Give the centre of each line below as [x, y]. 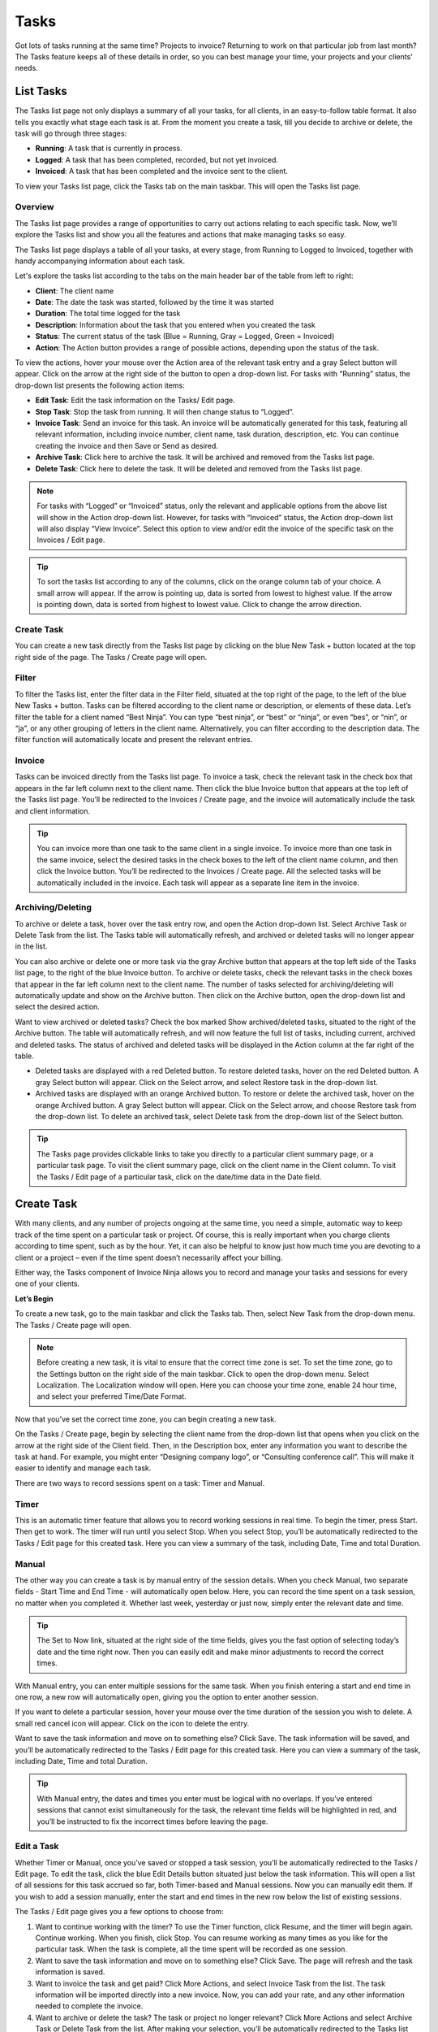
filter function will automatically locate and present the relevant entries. [134, 740]
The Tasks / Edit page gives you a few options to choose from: [120, 1912]
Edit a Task [37, 1847]
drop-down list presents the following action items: [100, 385]
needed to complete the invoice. [89, 2006]
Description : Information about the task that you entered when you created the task [175, 324]
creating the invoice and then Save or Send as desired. [127, 445]
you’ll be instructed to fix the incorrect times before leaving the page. [152, 1821]
